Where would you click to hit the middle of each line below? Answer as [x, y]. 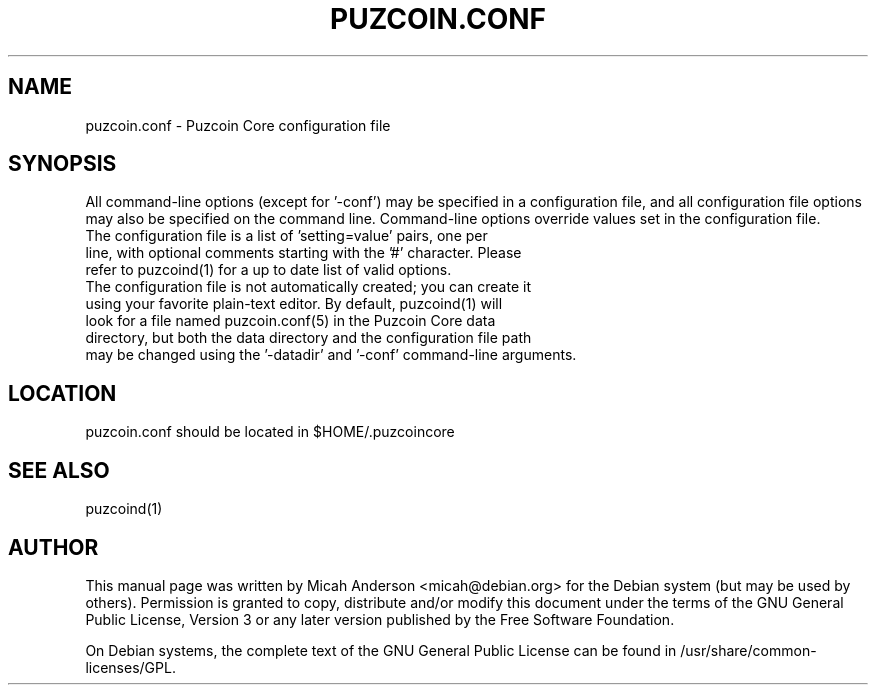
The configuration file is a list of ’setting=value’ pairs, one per [286, 236]
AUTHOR [53, 547]
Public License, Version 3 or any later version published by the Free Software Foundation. [380, 619]
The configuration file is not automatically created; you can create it [308, 287]
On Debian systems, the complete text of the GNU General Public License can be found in [381, 650]
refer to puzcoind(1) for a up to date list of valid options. [268, 270]
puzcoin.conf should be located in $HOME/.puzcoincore [270, 432]
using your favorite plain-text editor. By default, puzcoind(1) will [294, 304]
